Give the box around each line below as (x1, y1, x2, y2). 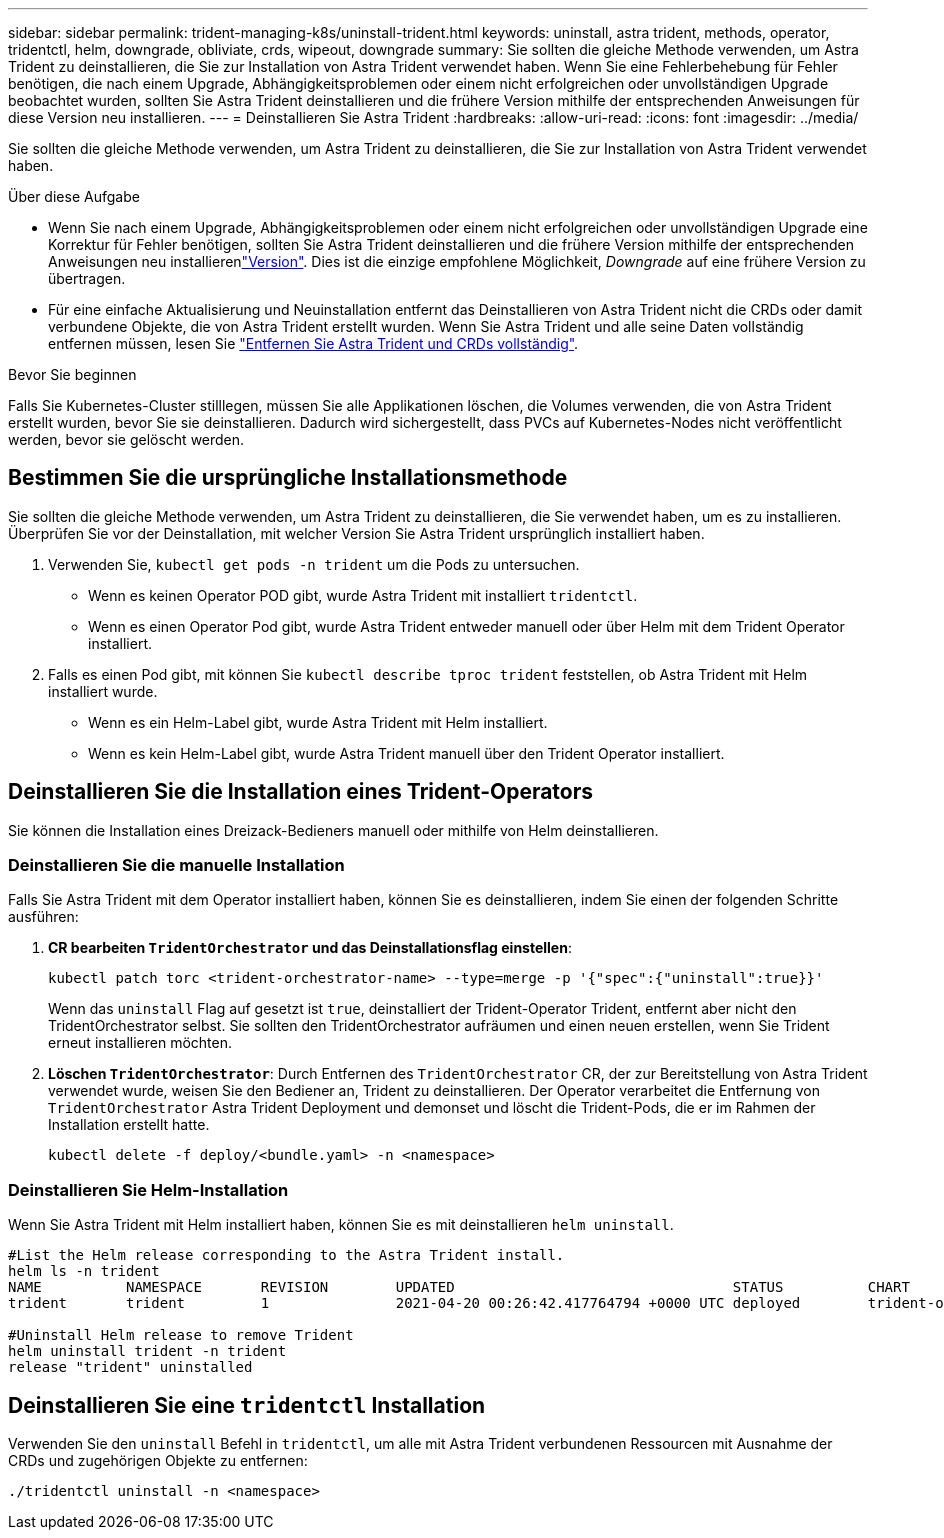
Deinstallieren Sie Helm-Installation (8, 1179, 289, 1200)
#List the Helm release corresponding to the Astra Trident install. (8, 1247, 565, 1264)
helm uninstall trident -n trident (8, 1343, 287, 1360)
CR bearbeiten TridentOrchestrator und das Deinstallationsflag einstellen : (48, 939, 572, 957)
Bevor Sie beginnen (8, 366, 137, 383)
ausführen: (8, 908, 79, 926)
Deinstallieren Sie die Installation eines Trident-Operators (8, 779, 594, 805)
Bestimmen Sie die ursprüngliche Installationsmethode (8, 465, 568, 491)
